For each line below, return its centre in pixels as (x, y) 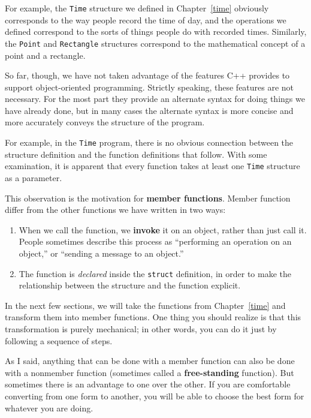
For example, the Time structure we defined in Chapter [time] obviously (137, 8)
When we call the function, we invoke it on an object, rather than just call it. (163, 229)
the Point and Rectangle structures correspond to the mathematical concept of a (155, 43)
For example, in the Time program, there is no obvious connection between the (149, 142)
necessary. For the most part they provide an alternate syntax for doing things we (155, 99)
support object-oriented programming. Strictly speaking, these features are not (150, 87)
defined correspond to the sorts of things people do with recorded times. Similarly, (156, 31)
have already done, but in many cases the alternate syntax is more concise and (149, 110)
